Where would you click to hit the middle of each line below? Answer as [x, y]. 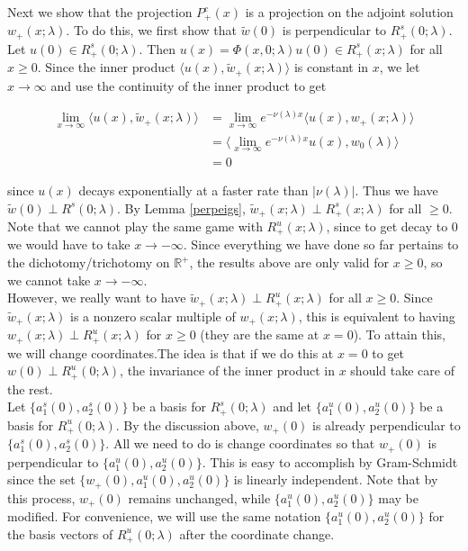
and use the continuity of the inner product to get [189, 85]
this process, [41, 497]
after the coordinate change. [257, 533]
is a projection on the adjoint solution [349, 12]
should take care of [402, 370]
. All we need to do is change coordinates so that [240, 443]
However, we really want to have [97, 298]
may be [398, 497]
